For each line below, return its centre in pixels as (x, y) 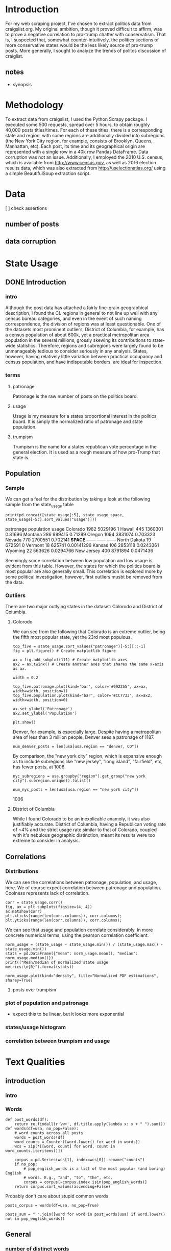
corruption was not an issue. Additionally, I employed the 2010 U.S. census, (84, 157)
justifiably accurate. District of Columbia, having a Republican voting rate (89, 824)
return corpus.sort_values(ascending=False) (63, 1186)
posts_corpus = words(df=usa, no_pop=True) (52, 1205)
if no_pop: (26, 1164)
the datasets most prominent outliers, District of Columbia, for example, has (85, 330)
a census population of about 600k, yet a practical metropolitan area (77, 335)
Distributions (22, 871)
